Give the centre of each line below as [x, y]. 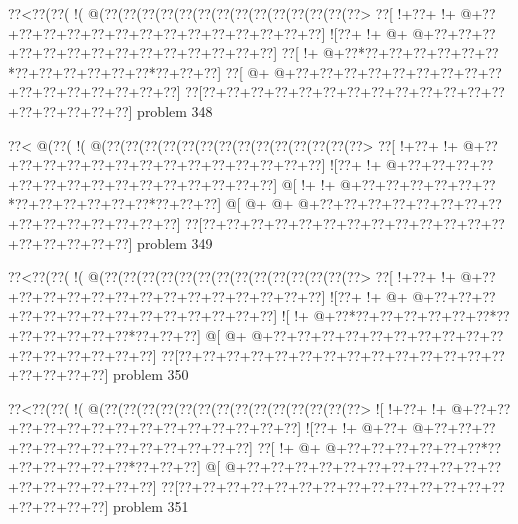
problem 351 [150, 505]
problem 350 [150, 374]
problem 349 [175, 242]
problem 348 [175, 110]
